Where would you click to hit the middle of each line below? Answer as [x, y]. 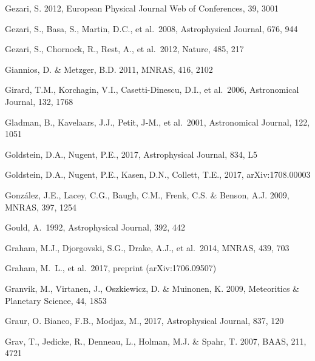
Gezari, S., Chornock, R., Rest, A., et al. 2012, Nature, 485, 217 [124, 49]
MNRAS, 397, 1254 [41, 207]
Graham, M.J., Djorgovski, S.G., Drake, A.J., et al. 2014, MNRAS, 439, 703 [147, 247]
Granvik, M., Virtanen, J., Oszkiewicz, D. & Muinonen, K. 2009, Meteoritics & [152, 288]
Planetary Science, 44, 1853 [56, 300]
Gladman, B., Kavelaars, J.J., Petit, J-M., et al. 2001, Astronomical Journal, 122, [157, 122]
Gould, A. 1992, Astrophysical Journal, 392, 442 [95, 227]
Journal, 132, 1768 [39, 101]
